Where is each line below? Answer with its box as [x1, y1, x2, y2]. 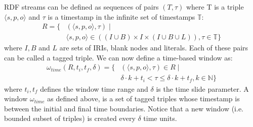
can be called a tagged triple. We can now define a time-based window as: [4, 52, 233, 62]
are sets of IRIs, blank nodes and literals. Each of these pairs [59, 42, 248, 53]
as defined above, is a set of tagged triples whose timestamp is [47, 93, 240, 104]
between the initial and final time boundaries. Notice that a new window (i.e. [4, 103, 244, 113]
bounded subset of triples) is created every [4, 113, 136, 123]
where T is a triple [186, 2, 244, 12]
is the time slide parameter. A [156, 83, 249, 94]
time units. [143, 113, 177, 123]
